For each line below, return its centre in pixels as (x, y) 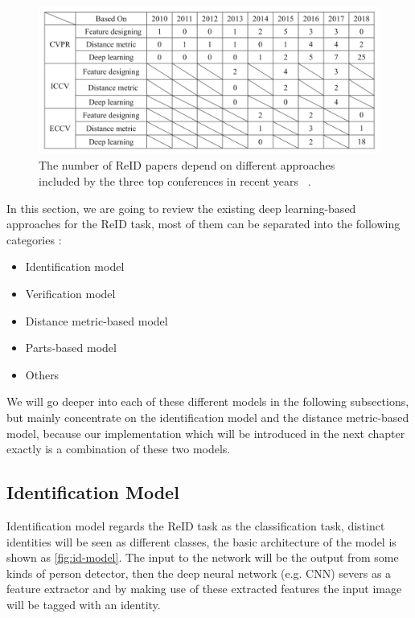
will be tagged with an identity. (84, 604)
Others (42, 374)
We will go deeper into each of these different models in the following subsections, (208, 401)
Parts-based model (71, 348)
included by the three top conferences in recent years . (175, 181)
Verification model (70, 293)
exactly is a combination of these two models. (119, 449)
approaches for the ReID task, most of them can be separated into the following (203, 224)
